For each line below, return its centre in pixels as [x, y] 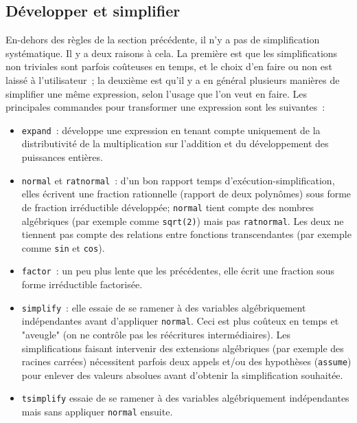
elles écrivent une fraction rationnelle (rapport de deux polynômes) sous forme [186, 194]
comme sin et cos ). [63, 247]
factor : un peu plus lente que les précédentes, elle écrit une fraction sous [178, 271]
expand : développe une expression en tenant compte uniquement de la [171, 130]
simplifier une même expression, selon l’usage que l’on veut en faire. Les [157, 93]
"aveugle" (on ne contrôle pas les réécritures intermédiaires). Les [156, 334]
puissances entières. [62, 157]
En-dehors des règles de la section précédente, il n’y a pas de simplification [163, 40]
